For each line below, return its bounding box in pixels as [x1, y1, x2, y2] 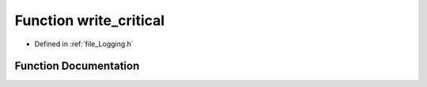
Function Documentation [14, 60, 140, 73]
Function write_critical [14, 12, 165, 29]
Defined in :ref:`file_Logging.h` [34, 39, 134, 49]
